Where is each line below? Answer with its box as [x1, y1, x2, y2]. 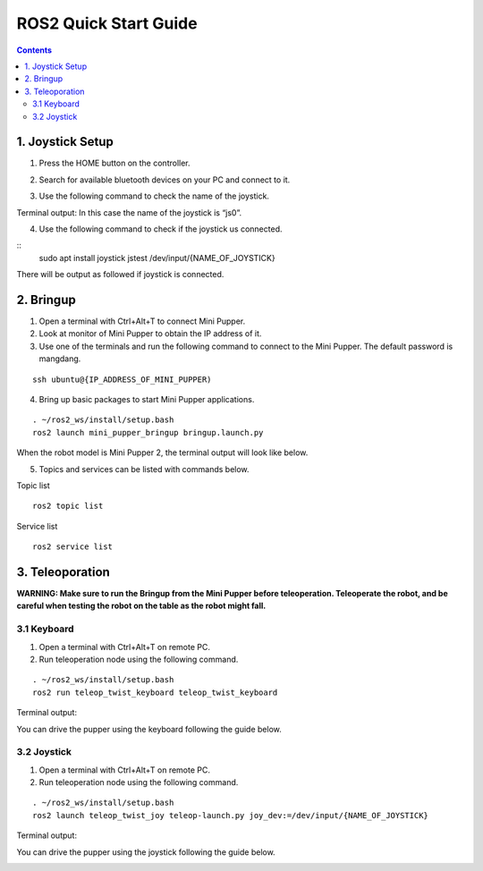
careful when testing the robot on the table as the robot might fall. [16, 600, 267, 612]
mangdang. [38, 353, 81, 364]
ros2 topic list [32, 501, 104, 512]
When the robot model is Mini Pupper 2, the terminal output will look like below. [16, 447, 309, 458]
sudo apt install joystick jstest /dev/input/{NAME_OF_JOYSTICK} [38, 252, 276, 263]
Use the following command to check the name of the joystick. [38, 190, 270, 201]
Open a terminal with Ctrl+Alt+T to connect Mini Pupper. [38, 316, 246, 326]
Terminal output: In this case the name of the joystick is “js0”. [16, 207, 241, 218]
